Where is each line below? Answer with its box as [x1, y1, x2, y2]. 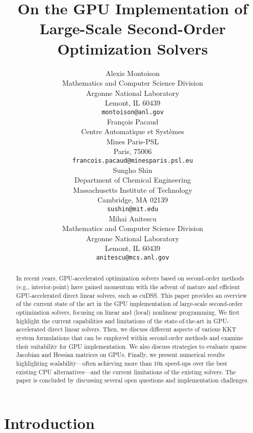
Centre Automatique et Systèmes [81, 126, 184, 137]
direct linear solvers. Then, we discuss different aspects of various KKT [47, 325, 237, 334]
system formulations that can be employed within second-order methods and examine [16, 334, 243, 342]
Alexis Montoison [106, 67, 160, 78]
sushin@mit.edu [107, 205, 159, 213]
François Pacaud [107, 116, 159, 126]
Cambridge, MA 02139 [97, 194, 168, 205]
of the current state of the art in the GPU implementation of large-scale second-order [16, 299, 243, 308]
